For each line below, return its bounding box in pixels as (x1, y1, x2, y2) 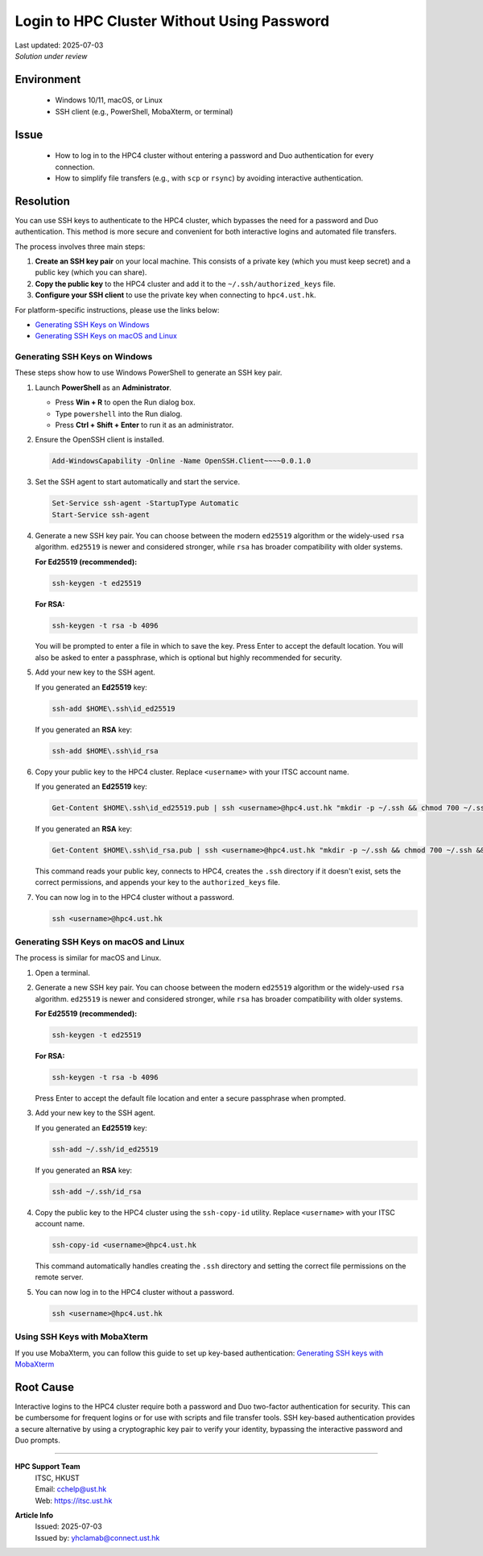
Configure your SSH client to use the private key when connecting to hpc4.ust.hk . (35, 290, 316, 300)
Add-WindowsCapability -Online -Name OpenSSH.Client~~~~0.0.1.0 (52, 456, 312, 466)
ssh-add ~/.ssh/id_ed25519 (52, 1144, 159, 1154)
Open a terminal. (35, 968, 90, 977)
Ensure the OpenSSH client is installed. (35, 435, 165, 445)
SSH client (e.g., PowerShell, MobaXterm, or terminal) (55, 106, 233, 116)
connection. (55, 162, 95, 172)
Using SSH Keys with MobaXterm (14, 1331, 148, 1342)
